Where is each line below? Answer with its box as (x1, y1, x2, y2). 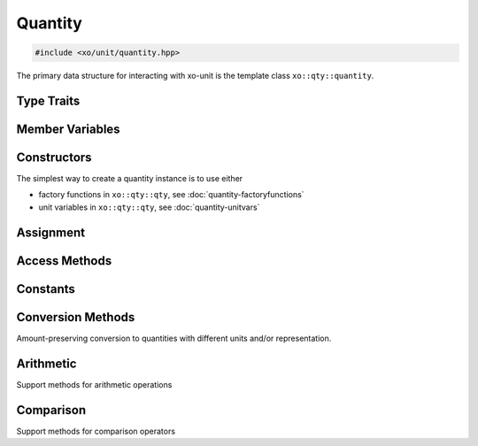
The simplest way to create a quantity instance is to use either (16, 173, 243, 184)
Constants (16, 281, 75, 296)
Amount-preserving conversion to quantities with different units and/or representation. (16, 333, 332, 343)
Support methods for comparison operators (16, 426, 176, 436)
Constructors (16, 150, 92, 165)
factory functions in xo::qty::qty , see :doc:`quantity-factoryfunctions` (38, 189, 305, 200)
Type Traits (16, 93, 81, 108)
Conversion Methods (16, 310, 135, 325)
